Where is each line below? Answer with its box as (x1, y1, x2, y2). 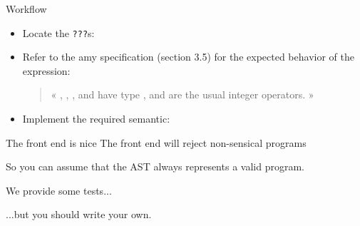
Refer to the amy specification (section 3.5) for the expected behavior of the (22, 49, 354, 64)
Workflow (6, 1, 47, 16)
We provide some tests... (6, 183, 112, 197)
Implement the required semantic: (22, 111, 170, 126)
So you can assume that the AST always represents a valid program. (6, 159, 304, 174)
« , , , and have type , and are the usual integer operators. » (51, 87, 314, 102)
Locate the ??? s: (22, 25, 95, 40)
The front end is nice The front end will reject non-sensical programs (6, 135, 307, 150)
